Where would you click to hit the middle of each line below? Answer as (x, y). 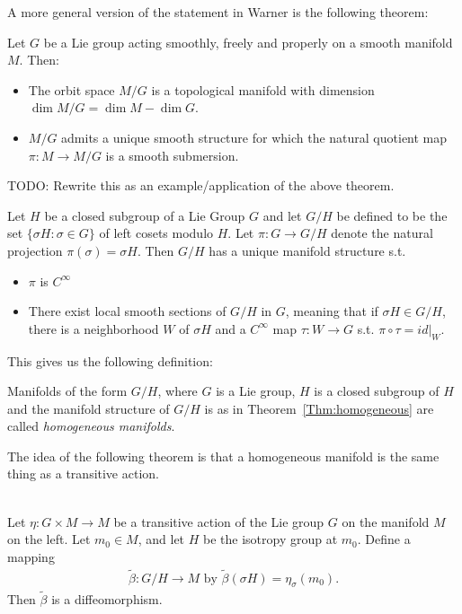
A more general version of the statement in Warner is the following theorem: (218, 12)
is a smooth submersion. (172, 155)
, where (178, 391)
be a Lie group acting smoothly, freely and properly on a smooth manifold (248, 42)
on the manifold (386, 521)
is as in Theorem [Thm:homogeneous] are (319, 408)
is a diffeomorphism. (107, 598)
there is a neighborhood (93, 328)
